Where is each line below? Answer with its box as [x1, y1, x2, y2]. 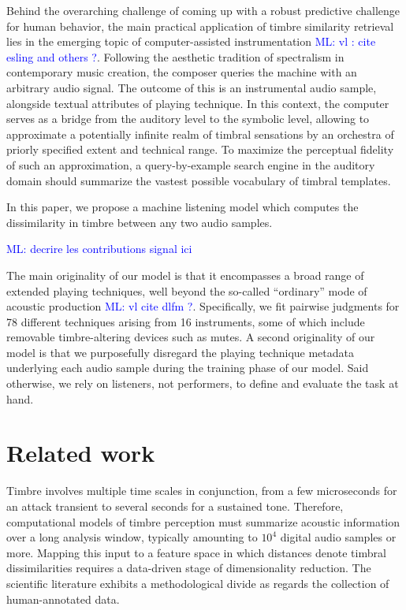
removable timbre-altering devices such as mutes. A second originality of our [6, 329, 375, 345]
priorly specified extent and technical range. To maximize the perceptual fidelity [6, 141, 394, 158]
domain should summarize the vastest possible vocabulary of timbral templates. [6, 172, 391, 188]
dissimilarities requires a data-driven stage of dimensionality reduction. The [6, 560, 371, 576]
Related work [6, 437, 155, 469]
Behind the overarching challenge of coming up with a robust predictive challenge [6, 2, 400, 18]
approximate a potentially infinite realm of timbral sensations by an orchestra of [6, 125, 394, 142]
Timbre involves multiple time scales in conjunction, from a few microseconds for [6, 482, 397, 499]
